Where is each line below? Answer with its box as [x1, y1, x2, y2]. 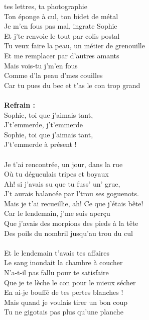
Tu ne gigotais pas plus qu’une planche [4, 306, 123, 317]
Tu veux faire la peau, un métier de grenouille [4, 40, 145, 51]
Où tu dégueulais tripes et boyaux [4, 169, 109, 179]
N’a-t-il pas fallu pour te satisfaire [4, 267, 109, 278]
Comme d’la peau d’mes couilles [4, 70, 103, 81]
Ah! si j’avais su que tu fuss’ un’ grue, [4, 178, 120, 189]
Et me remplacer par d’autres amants [4, 50, 119, 60]
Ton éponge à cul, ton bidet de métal [4, 11, 118, 21]
